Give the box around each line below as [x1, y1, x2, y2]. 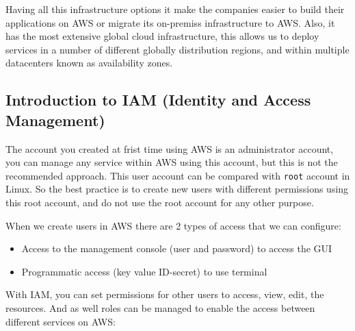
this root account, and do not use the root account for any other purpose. [5, 195, 314, 209]
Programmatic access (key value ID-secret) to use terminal [21, 264, 267, 278]
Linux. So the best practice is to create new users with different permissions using [5, 182, 349, 196]
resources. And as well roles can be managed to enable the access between [5, 300, 315, 315]
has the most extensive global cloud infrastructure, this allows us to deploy [5, 29, 319, 43]
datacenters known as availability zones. [5, 56, 173, 70]
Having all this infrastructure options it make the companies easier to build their [5, 2, 345, 16]
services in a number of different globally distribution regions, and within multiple [5, 42, 350, 56]
